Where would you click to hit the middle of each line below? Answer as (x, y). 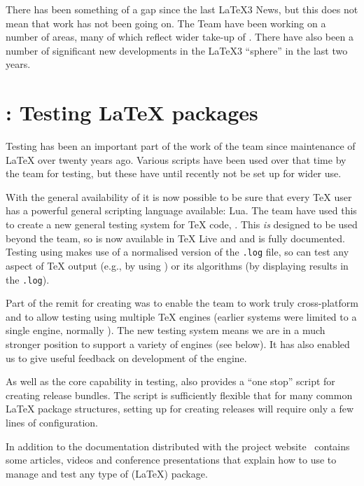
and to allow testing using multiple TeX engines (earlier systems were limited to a (181, 316)
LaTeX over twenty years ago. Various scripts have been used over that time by (176, 159)
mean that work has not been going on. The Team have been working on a (166, 23)
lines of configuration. (52, 422)
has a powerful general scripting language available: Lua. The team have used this (181, 210)
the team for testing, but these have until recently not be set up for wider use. (174, 173)
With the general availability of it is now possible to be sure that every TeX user (179, 196)
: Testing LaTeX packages (132, 112)
